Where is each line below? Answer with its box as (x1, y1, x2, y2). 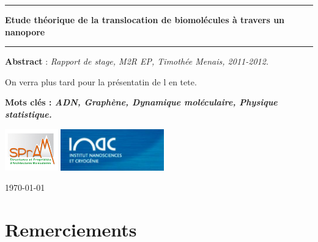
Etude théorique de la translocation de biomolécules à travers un (5, 13, 285, 26)
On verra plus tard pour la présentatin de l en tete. (5, 75, 197, 88)
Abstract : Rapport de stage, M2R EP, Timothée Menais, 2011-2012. (5, 55, 269, 68)
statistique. (5, 107, 52, 120)
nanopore (5, 25, 45, 38)
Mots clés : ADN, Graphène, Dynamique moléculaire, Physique (5, 96, 278, 109)
